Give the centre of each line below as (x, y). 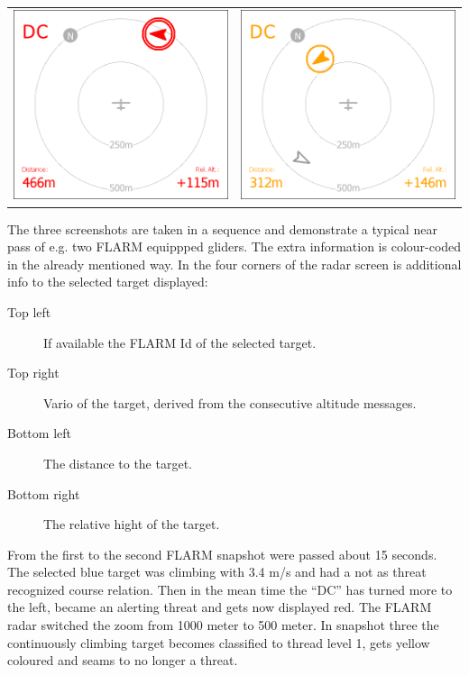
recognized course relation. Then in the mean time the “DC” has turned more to (230, 589)
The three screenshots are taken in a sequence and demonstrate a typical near (222, 228)
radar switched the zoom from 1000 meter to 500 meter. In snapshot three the (223, 625)
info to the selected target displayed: (108, 282)
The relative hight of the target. (132, 524)
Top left (29, 311)
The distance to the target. (118, 463)
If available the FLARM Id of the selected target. (180, 342)
